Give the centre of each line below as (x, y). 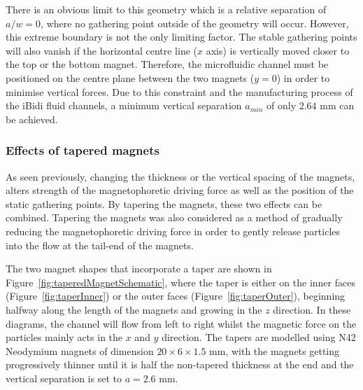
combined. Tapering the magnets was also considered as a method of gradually (174, 217)
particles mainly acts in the (64, 337)
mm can (337, 105)
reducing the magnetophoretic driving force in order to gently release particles (173, 231)
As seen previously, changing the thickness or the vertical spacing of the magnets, (180, 176)
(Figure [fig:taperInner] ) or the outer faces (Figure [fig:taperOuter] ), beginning (176, 296)
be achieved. (32, 119)
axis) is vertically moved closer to (278, 50)
